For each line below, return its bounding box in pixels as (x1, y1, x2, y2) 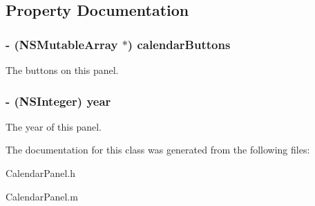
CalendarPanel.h (6, 166, 75, 180)
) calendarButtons (127, 35, 231, 53)
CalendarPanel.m (6, 189, 78, 203)
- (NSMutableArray (6, 35, 118, 53)
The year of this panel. (6, 119, 102, 133)
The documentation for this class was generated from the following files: (6, 142, 310, 157)
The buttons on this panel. (6, 63, 119, 77)
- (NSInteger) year (6, 92, 111, 109)
